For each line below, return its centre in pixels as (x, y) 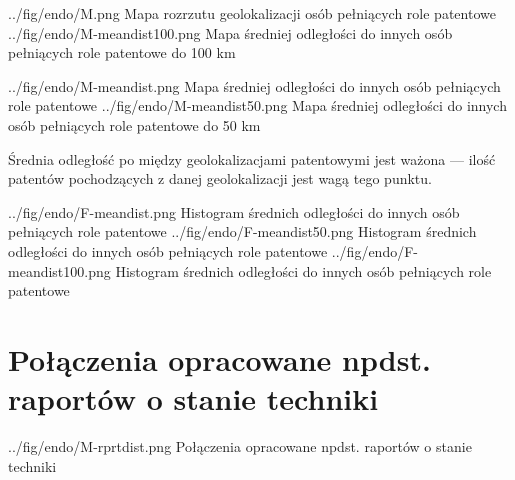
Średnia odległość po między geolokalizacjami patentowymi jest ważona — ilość (252, 158)
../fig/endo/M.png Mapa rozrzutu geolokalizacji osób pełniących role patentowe (252, 13)
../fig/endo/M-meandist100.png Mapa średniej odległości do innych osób (230, 32)
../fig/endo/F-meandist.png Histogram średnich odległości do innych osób (234, 211)
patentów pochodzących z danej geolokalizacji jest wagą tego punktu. (220, 178)
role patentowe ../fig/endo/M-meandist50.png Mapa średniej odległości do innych (257, 105)
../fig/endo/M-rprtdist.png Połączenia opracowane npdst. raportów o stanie (240, 446)
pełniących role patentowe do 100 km (122, 52)
